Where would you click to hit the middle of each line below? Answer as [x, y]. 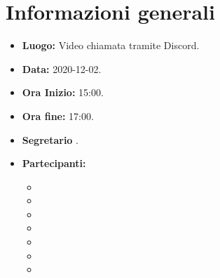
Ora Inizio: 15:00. [63, 92]
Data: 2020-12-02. [62, 68]
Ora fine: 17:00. [58, 115]
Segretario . [50, 139]
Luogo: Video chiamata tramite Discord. [111, 45]
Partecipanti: [54, 163]
